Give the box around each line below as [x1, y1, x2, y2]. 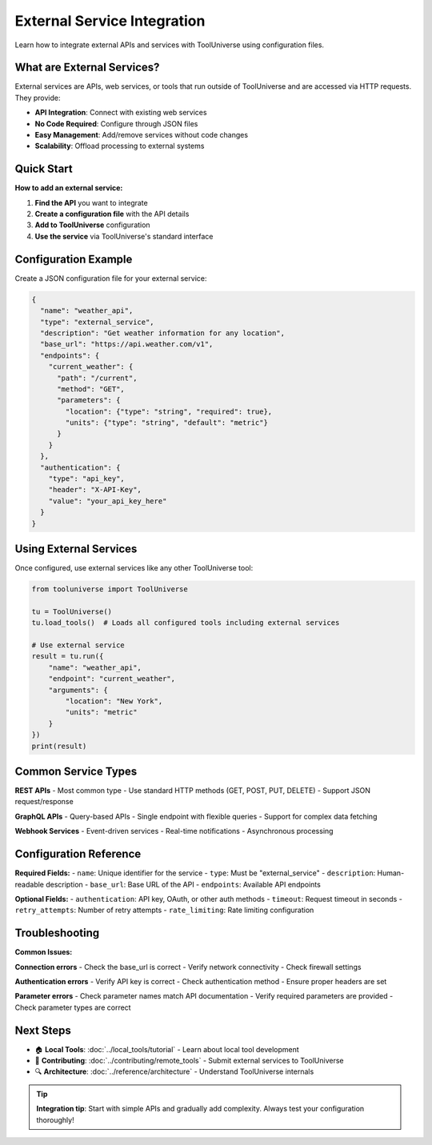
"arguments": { [48, 685, 108, 695]
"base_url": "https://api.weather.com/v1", [40, 340, 214, 349]
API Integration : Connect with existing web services [34, 108, 207, 118]
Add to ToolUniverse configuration [34, 220, 151, 230]
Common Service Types [14, 764, 138, 778]
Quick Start [14, 162, 73, 176]
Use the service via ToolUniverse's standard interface [34, 231, 214, 241]
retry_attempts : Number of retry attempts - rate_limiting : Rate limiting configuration [14, 905, 314, 915]
